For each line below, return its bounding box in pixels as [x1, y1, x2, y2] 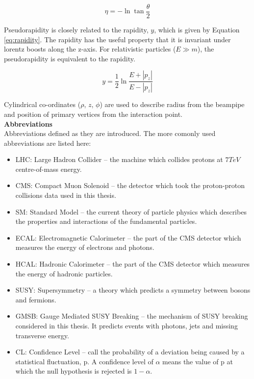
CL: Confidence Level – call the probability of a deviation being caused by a [15, 347, 245, 357]
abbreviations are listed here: [4, 137, 91, 148]
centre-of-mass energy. [15, 163, 82, 174]
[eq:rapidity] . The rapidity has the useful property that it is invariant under [4, 34, 231, 44]
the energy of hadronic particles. [15, 268, 113, 278]
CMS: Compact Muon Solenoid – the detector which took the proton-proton [15, 180, 245, 190]
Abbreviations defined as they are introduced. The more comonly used [4, 128, 216, 138]
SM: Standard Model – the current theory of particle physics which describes [15, 206, 247, 217]
